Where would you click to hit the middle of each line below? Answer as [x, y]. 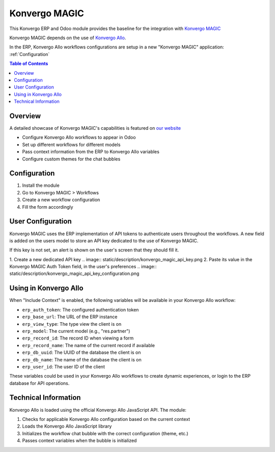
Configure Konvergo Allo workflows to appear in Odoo [79, 137]
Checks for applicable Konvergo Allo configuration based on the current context [106, 419]
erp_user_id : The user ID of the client [64, 366]
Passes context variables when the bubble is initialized [79, 441]
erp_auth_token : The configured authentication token [80, 309]
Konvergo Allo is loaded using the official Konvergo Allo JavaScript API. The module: [98, 410]
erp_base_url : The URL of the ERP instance [70, 317]
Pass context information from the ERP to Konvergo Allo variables [91, 152]
